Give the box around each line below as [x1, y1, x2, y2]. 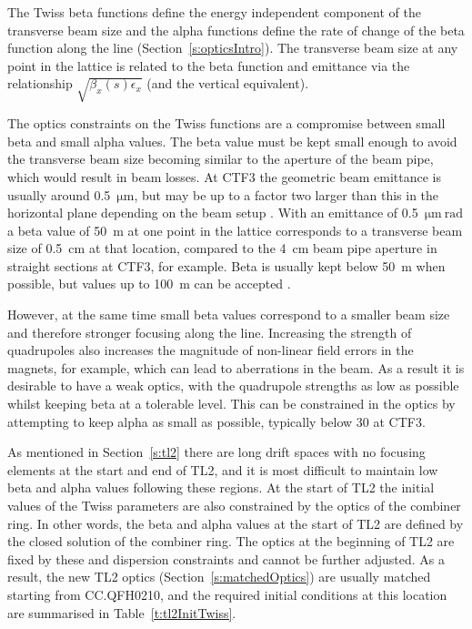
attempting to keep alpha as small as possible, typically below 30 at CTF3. [7, 411, 426, 431]
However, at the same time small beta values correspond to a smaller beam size [7, 305, 450, 324]
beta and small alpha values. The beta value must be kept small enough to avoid [7, 131, 457, 150]
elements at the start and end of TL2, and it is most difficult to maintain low [7, 460, 438, 479]
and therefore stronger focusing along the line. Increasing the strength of [7, 322, 412, 341]
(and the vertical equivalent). [146, 74, 309, 93]
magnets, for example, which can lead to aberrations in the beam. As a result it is [7, 358, 465, 377]
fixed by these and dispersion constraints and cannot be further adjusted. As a [7, 549, 446, 568]
